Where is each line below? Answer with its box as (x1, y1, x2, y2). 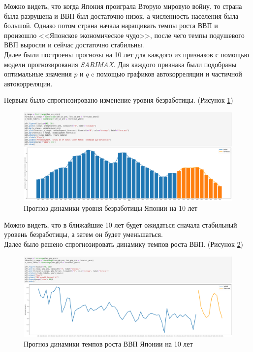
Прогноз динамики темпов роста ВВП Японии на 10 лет (24, 339, 193, 349)
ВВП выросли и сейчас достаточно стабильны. (4, 39, 144, 50)
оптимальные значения (4, 69, 72, 79)
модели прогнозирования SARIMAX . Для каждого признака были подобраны (4, 59, 237, 69)
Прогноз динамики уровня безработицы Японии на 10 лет (24, 203, 197, 213)
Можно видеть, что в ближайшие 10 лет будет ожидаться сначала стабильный (4, 219, 237, 230)
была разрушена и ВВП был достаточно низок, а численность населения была (4, 10, 239, 21)
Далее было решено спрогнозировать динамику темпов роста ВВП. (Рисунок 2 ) (4, 238, 244, 249)
